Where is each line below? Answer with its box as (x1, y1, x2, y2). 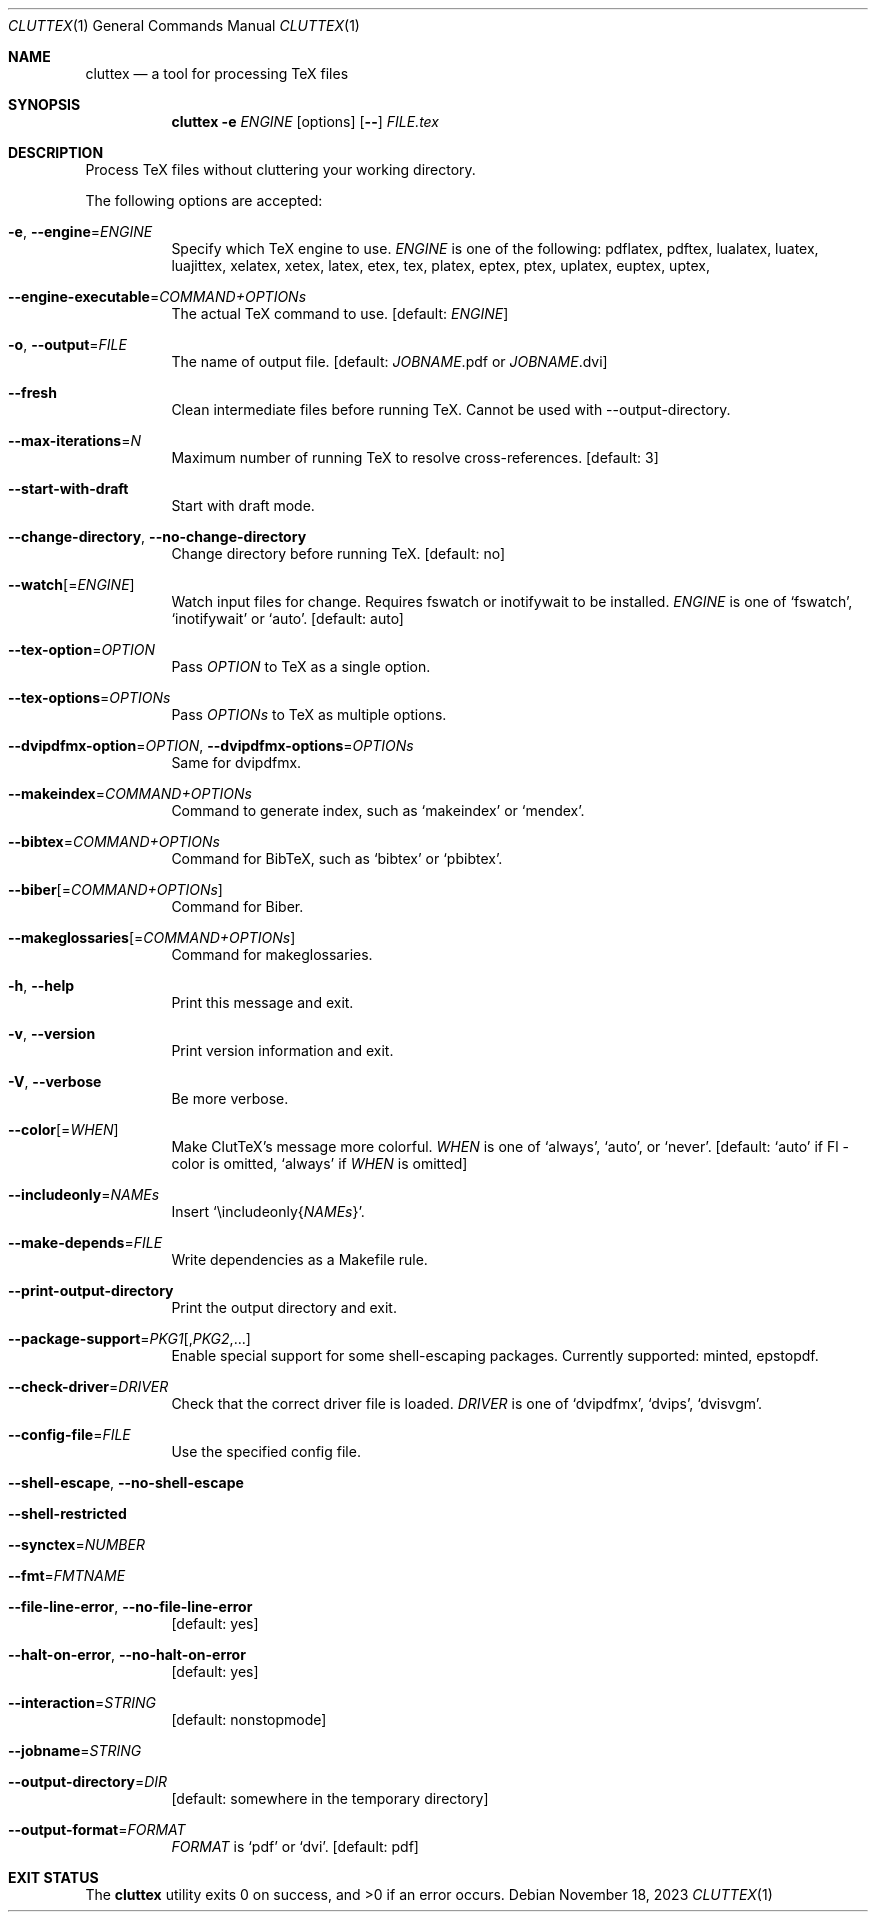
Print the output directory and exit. (171, 1299, 397, 1316)
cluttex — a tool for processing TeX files (85, 65, 349, 82)
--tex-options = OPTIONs (8, 689, 171, 706)
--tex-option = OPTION (8, 641, 156, 658)
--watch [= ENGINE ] (8, 576, 135, 593)
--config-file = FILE (8, 1426, 131, 1443)
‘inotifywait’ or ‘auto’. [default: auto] (171, 610, 404, 627)
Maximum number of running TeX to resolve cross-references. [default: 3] (171, 449, 659, 466)
